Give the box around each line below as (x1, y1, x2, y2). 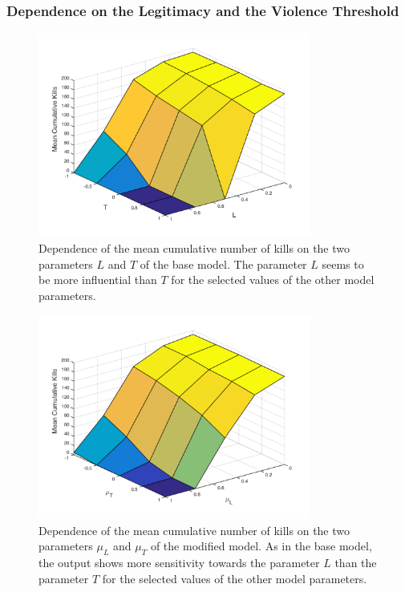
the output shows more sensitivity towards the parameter (38, 553, 320, 570)
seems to (322, 255, 364, 272)
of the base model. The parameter (140, 255, 307, 272)
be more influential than (38, 271, 157, 288)
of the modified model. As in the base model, (150, 537, 372, 554)
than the (334, 553, 377, 570)
